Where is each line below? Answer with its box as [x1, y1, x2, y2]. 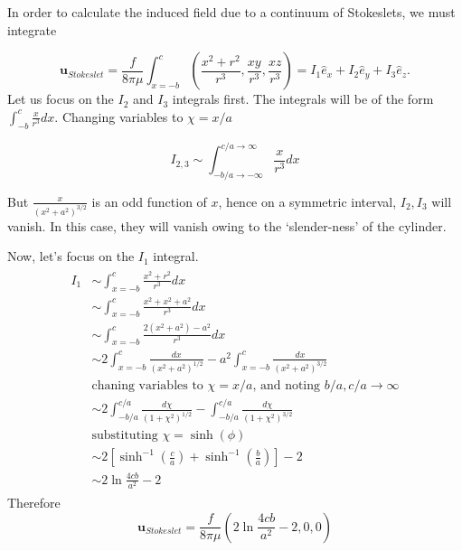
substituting [91, 429, 158, 443]
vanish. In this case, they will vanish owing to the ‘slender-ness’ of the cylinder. [7, 216, 447, 235]
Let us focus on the [7, 89, 114, 108]
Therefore [7, 493, 61, 512]
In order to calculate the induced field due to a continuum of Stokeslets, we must [7, 3, 456, 21]
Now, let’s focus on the [7, 247, 135, 266]
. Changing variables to [54, 107, 184, 126]
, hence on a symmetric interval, [218, 191, 397, 210]
